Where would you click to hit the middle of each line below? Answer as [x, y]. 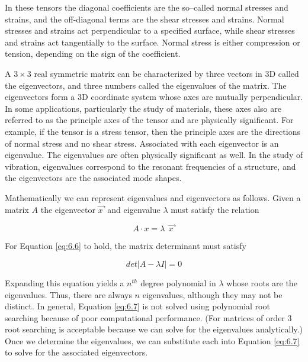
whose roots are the [262, 282]
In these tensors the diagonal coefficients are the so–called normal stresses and [147, 7]
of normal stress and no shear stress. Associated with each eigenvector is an [142, 143]
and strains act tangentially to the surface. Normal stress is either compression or [153, 42]
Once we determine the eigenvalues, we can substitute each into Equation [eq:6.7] [152, 340]
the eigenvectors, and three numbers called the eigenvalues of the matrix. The [146, 85]
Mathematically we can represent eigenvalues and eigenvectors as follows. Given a [153, 197]
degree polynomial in [178, 282]
